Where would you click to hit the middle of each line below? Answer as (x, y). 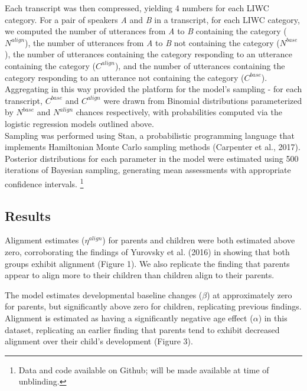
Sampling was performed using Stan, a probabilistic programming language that (150, 135)
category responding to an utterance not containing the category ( (125, 77)
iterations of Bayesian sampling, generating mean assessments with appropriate (148, 170)
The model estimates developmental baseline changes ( (104, 294)
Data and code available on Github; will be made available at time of (144, 369)
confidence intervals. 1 (44, 183)
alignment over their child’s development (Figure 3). (99, 341)
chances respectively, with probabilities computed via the (179, 112)
